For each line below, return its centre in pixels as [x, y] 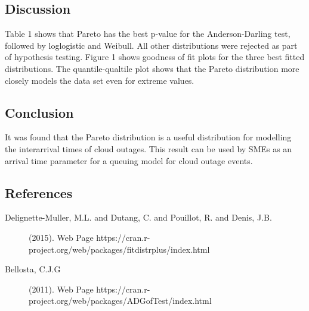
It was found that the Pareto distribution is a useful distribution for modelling [148, 137]
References [39, 192]
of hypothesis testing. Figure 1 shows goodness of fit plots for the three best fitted [155, 57]
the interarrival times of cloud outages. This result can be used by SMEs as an [149, 148]
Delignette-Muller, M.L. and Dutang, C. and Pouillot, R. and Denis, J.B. [138, 217]
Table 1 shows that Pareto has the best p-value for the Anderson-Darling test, [148, 34]
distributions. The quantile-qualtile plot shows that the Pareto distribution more [152, 68]
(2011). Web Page [61, 289]
